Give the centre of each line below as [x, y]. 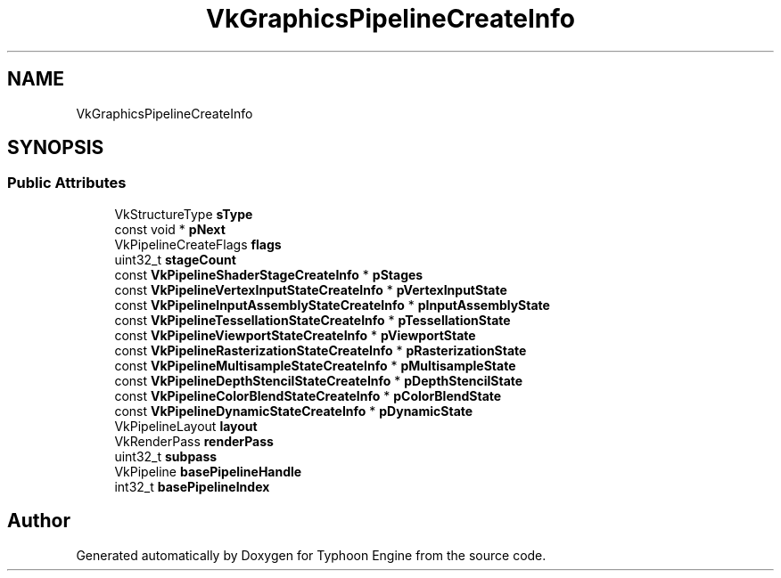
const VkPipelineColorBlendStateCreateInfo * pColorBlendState [308, 395]
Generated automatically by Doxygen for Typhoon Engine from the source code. [311, 555]
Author [39, 521]
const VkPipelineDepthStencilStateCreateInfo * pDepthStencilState [319, 380]
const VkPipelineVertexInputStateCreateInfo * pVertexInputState [311, 289]
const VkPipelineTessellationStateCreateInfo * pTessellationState [312, 320]
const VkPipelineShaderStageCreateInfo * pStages [269, 274]
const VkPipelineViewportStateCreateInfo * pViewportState [295, 335]
